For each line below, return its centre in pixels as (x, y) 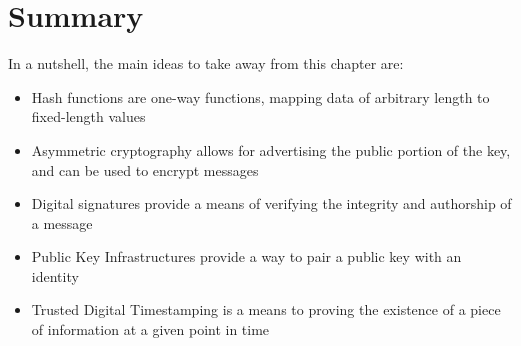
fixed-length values (88, 116)
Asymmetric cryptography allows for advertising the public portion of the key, (271, 149)
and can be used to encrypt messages (145, 169)
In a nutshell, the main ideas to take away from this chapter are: (206, 63)
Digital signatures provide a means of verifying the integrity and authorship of (271, 203)
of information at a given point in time (150, 329)
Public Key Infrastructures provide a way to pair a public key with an (246, 256)
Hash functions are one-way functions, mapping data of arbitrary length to (260, 96)
